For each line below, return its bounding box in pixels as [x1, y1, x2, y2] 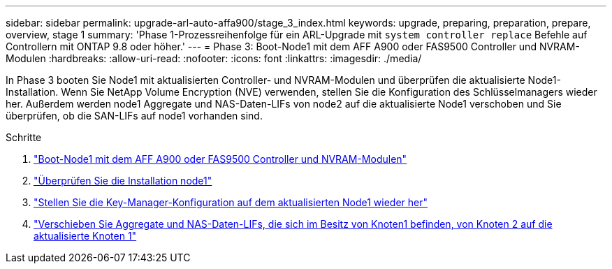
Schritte [6, 131, 42, 143]
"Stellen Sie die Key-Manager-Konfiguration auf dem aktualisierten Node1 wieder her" [34, 196, 428, 208]
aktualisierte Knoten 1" [34, 230, 137, 242]
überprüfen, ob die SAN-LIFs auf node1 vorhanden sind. [6, 110, 263, 122]
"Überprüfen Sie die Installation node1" [34, 175, 212, 187]
